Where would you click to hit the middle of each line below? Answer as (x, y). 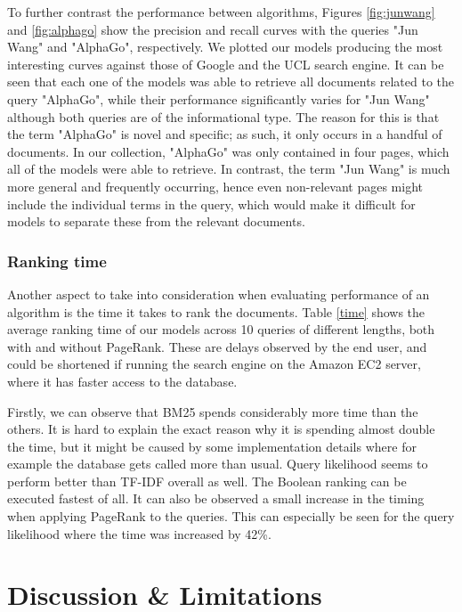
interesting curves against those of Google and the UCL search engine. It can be (226, 64)
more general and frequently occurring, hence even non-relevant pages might (215, 186)
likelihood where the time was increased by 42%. (139, 533)
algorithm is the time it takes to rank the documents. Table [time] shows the (216, 311)
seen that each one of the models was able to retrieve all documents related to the (231, 82)
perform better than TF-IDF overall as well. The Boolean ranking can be (207, 481)
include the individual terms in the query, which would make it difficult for (211, 204)
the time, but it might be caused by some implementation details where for (212, 446)
